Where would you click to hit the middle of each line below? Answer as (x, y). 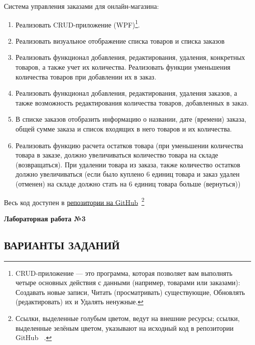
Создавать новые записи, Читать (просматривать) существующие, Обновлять (130, 292)
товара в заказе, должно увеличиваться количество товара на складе (117, 155)
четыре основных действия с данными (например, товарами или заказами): (128, 282)
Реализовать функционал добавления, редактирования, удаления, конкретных (130, 57)
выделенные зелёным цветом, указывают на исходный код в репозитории (125, 328)
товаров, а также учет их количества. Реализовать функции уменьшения (123, 67)
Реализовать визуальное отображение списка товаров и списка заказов (120, 40)
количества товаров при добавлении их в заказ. (86, 76)
